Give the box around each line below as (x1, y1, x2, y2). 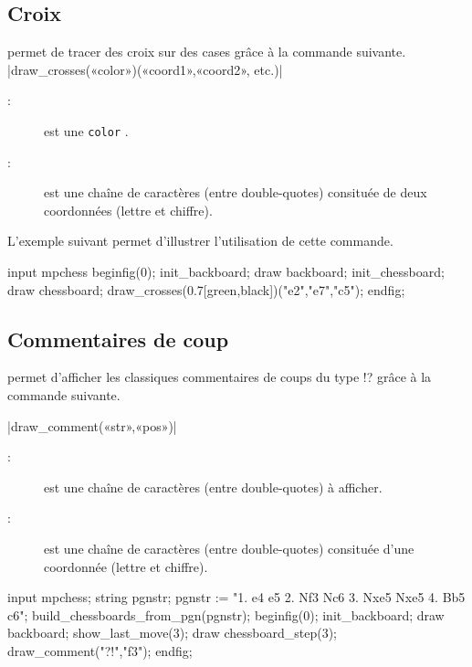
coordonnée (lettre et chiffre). (44, 556, 208, 576)
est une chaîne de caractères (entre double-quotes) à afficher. (44, 477, 383, 496)
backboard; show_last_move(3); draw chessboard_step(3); (7, 623, 338, 642)
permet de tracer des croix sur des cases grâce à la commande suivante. (7, 42, 406, 61)
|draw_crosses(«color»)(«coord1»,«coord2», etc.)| (7, 59, 283, 79)
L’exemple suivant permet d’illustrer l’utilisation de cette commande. (7, 231, 393, 250)
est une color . (44, 121, 129, 140)
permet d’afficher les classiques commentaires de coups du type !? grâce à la (7, 367, 432, 386)
